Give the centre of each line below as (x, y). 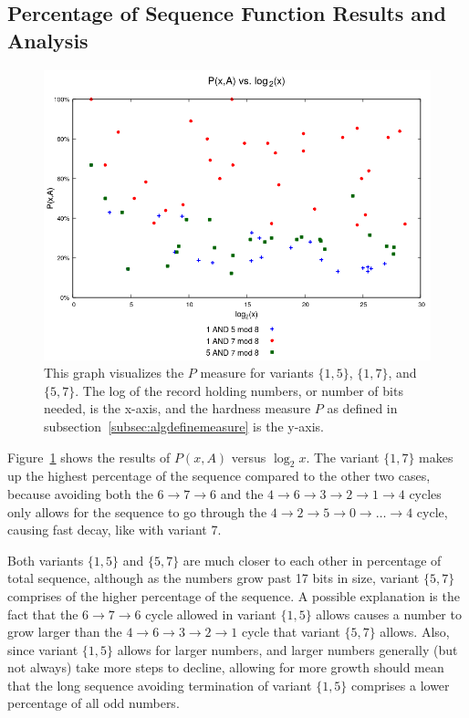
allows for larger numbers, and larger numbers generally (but (287, 649)
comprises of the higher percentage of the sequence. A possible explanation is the (234, 595)
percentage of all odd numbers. (94, 703)
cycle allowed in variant (211, 614)
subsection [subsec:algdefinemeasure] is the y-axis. (184, 426)
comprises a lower (401, 685)
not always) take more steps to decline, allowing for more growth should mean (226, 667)
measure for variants (257, 373)
